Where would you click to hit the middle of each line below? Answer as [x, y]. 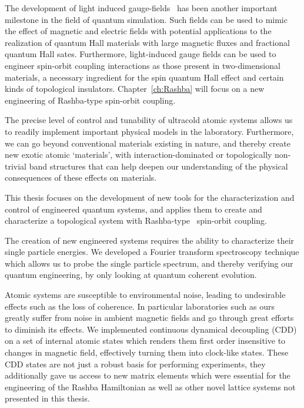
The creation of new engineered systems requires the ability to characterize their [150, 240]
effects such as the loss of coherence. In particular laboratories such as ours [140, 306]
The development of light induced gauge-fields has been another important [141, 8]
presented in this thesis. [47, 398]
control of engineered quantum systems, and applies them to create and [133, 209]
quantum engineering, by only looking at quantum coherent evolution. [131, 275]
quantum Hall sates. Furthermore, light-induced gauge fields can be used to [141, 54]
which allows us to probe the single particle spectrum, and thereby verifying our [149, 263]
